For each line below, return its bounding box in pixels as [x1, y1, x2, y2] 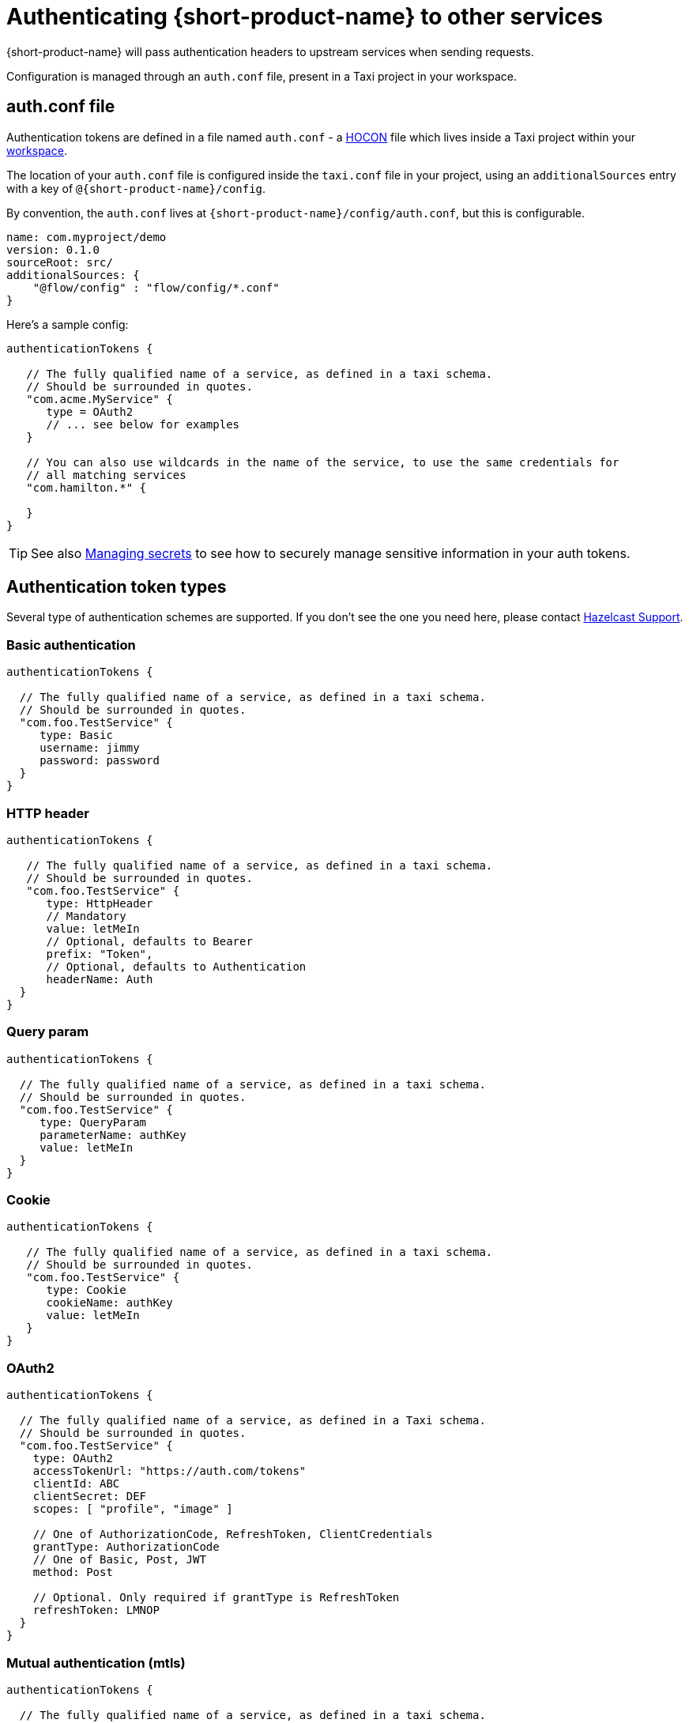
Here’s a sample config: [6, 317, 129, 331]
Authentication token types [6, 577, 227, 598]
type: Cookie [46, 1284, 126, 1297]
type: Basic [40, 729, 113, 742]
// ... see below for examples [46, 417, 240, 431]
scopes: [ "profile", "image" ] [32, 1502, 233, 1516]
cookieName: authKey [46, 1296, 173, 1310]
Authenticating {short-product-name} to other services [6, 3, 604, 30]
